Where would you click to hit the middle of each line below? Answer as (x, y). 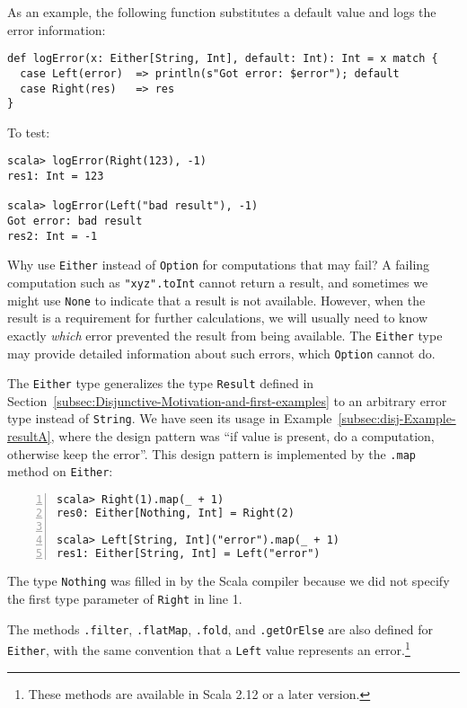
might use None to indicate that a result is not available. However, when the (216, 300)
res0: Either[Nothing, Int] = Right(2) (176, 513)
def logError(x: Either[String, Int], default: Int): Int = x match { (223, 59)
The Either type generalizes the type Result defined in (161, 383)
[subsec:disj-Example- (397, 418)
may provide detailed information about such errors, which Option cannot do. (221, 353)
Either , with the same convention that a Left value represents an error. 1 (209, 649)
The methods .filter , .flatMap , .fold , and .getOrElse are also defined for (220, 628)
